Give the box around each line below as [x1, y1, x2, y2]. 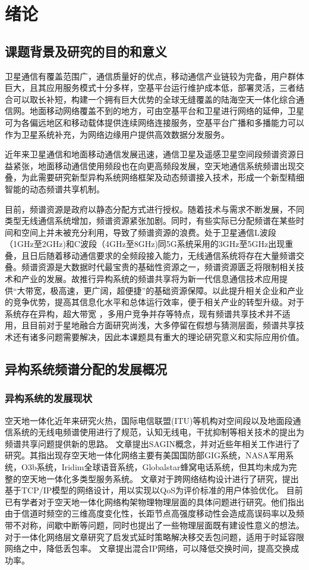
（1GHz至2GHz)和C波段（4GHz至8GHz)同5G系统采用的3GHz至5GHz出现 [5, 237, 285, 250]
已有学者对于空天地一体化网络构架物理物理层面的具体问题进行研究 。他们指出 [5, 495, 304, 508]
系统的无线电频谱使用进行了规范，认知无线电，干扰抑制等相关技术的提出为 [12, 426, 304, 438]
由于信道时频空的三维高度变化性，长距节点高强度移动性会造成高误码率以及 [5, 507, 296, 520]
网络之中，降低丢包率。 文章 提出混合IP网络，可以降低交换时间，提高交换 [5, 542, 291, 555]
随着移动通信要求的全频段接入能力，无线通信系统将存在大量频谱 [46, 249, 296, 261]
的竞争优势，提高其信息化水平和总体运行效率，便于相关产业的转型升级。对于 [5, 296, 304, 308]
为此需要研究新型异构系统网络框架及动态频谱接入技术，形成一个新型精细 [21, 171, 304, 183]
